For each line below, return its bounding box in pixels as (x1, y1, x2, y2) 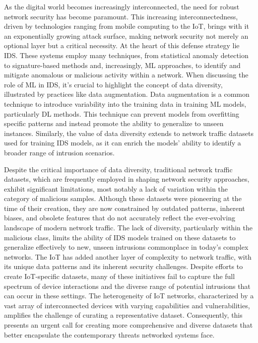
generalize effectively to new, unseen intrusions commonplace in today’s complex (4, 242, 249, 252)
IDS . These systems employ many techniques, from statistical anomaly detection (4, 50, 249, 60)
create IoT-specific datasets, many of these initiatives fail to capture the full (4, 271, 235, 281)
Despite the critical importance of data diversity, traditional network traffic (4, 164, 233, 174)
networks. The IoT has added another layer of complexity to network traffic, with (4, 251, 252, 262)
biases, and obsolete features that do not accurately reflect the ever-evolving (4, 212, 235, 223)
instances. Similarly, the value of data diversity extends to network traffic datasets (4, 128, 254, 138)
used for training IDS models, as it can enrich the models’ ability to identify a (4, 137, 241, 148)
